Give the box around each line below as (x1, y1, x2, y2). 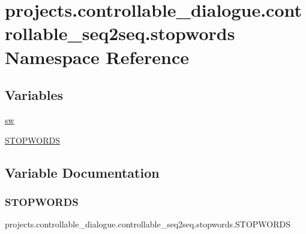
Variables (5, 86, 64, 104)
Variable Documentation (5, 163, 160, 181)
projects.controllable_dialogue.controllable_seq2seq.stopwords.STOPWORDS (5, 218, 291, 230)
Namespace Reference (5, 44, 189, 69)
